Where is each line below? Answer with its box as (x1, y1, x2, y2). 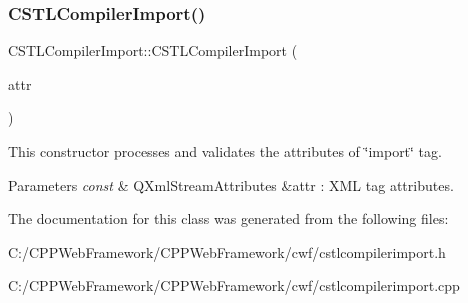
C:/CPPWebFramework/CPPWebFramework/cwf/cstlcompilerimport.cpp (8, 275, 460, 296)
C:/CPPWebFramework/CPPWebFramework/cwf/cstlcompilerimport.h (8, 241, 446, 262)
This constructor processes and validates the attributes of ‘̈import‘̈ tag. (8, 141, 442, 161)
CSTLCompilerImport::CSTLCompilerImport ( (8, 40, 298, 61)
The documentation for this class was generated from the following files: (8, 208, 449, 229)
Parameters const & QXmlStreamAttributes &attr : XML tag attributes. (8, 174, 454, 195)
